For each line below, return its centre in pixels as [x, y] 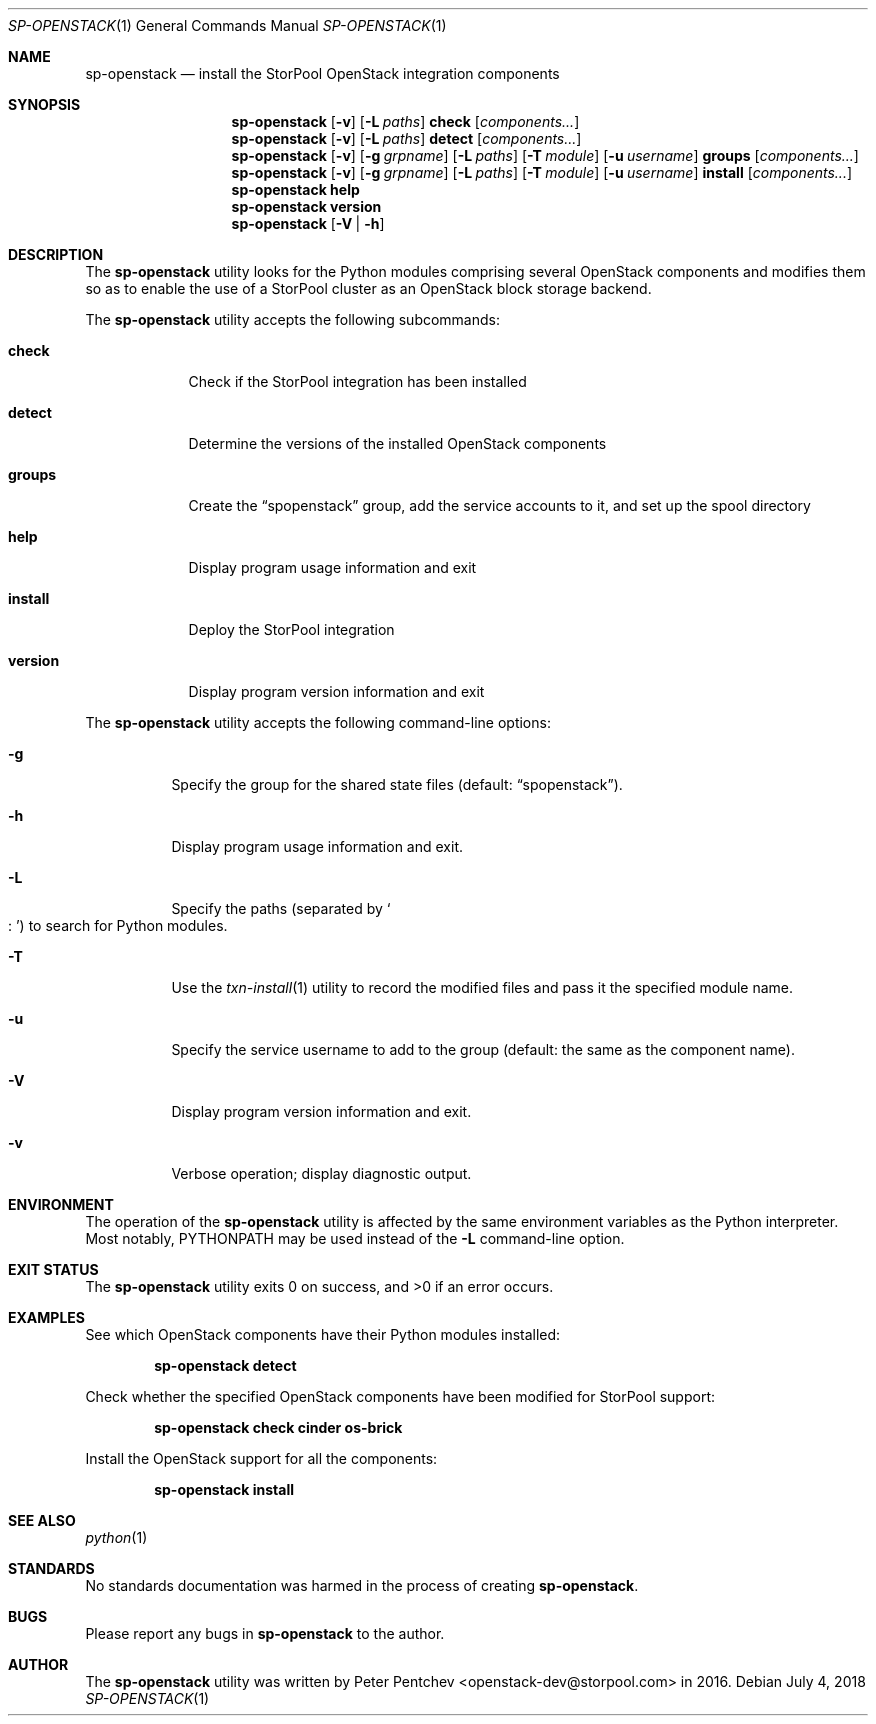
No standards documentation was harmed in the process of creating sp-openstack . [362, 1585]
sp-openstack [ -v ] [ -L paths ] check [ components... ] [405, 121]
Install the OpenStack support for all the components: [261, 1458]
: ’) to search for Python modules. [118, 925]
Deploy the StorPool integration [291, 629]
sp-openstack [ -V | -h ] [308, 223]
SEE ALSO [42, 1520]
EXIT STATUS [53, 1269]
